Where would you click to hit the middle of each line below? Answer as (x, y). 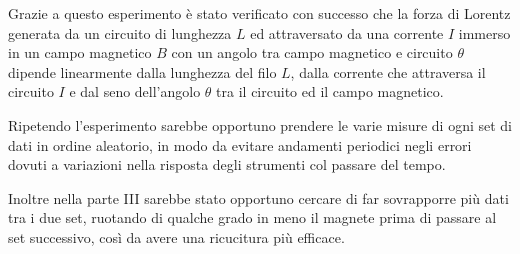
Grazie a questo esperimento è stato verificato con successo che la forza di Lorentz (259, 13)
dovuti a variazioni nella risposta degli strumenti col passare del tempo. (227, 164)
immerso (484, 32)
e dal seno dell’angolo (135, 91)
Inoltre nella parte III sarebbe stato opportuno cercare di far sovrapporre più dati (258, 197)
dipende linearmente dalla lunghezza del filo (142, 71)
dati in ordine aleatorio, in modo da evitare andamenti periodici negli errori (240, 144)
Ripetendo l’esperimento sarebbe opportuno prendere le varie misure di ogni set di (260, 124)
